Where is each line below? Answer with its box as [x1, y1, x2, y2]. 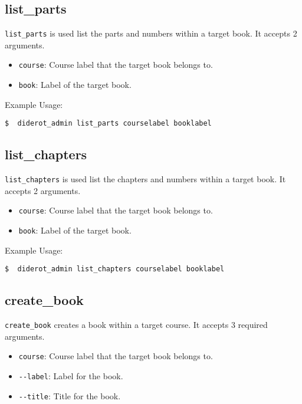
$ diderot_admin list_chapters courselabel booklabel [5, 265, 225, 274]
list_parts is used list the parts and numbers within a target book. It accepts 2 [5, 27, 297, 40]
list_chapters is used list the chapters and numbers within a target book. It [5, 173, 286, 185]
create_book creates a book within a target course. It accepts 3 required [5, 318, 268, 331]
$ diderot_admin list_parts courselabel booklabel [5, 119, 212, 128]
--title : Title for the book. [18, 389, 121, 402]
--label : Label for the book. [18, 370, 123, 382]
